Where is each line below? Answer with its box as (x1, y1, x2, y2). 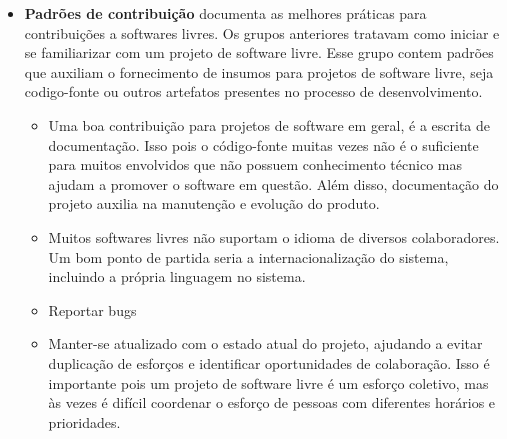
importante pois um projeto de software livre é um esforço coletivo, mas (48, 372, 489, 393)
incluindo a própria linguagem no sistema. (48, 266, 306, 287)
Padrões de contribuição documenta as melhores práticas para (24, 3, 427, 23)
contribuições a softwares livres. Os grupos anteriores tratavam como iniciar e (24, 22, 500, 43)
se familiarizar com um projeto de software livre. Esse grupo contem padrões (24, 42, 494, 63)
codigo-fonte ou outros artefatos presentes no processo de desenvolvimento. (24, 81, 483, 102)
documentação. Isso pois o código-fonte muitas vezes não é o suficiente (48, 134, 479, 155)
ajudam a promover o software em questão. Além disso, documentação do (48, 173, 499, 194)
